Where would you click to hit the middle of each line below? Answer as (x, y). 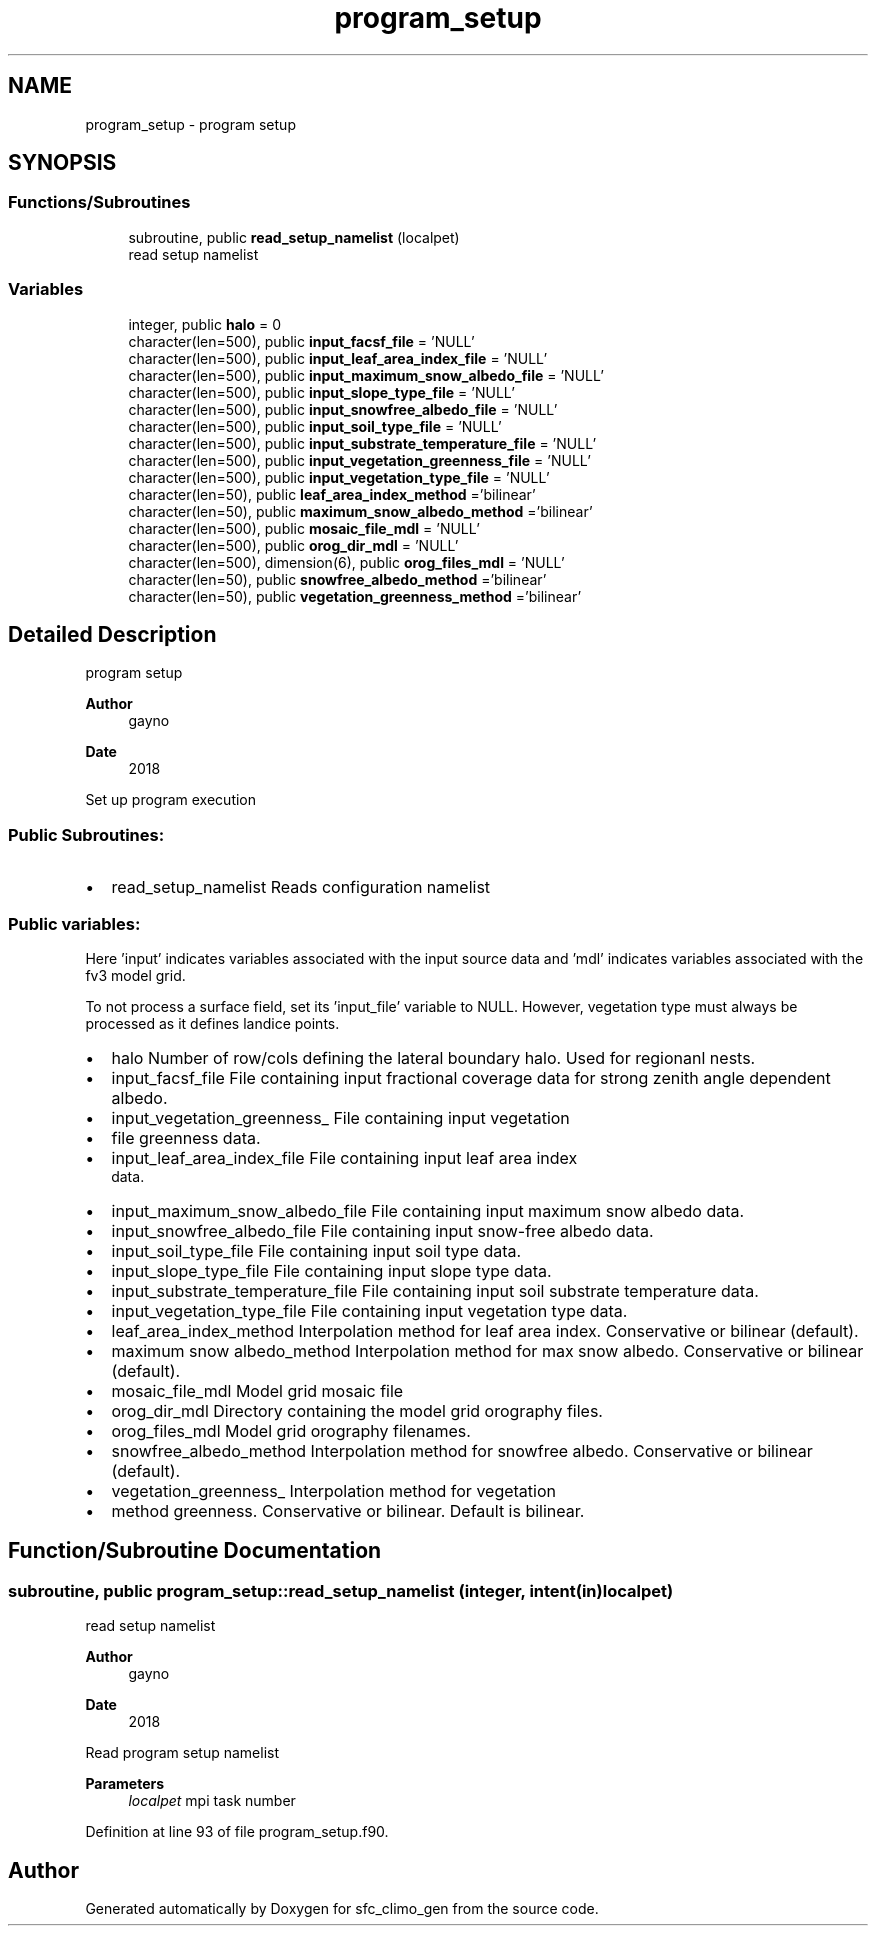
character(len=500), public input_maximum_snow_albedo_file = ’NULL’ (366, 375)
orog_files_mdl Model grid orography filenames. (291, 1430)
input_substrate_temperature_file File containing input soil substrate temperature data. (435, 1290)
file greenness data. (186, 1137)
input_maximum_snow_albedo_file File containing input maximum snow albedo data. (428, 1210)
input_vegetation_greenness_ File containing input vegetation (340, 1117)
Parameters (125, 1784)
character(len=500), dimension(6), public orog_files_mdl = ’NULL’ (346, 562)
